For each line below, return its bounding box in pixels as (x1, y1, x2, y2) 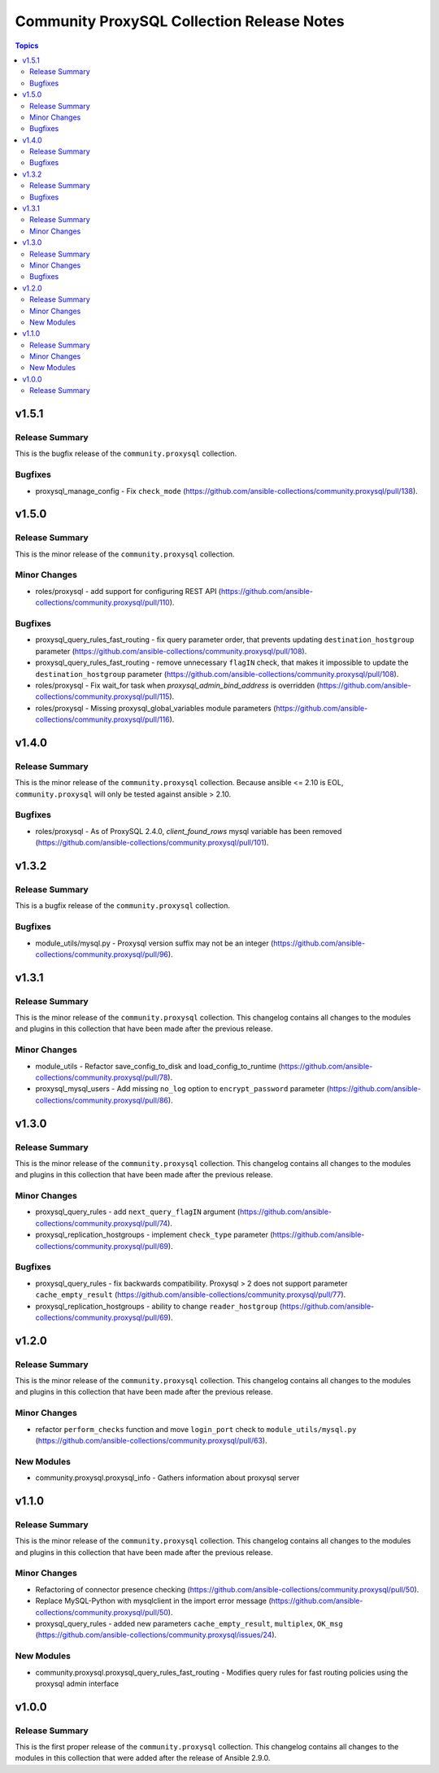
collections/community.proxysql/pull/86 (35, 1095, 169, 1105)
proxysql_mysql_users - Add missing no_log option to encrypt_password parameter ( (35, 1084, 329, 1094)
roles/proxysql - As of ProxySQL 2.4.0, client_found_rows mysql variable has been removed (35, 826, 342, 836)
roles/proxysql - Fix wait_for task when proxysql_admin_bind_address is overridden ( (35, 680, 320, 690)
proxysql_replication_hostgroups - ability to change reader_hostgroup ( (35, 1301, 283, 1311)
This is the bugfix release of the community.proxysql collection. (15, 448, 237, 459)
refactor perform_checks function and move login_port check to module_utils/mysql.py (35, 1424, 357, 1434)
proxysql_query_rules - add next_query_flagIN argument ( (35, 1207, 241, 1216)
